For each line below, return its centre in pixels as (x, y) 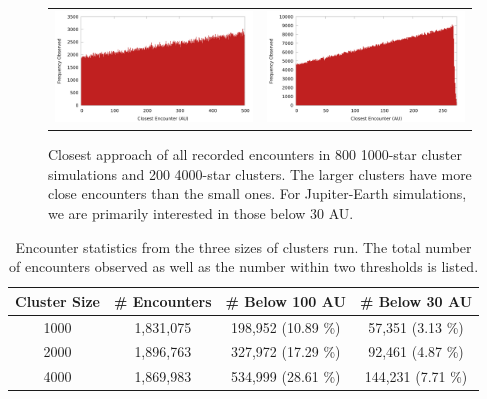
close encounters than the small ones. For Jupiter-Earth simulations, (257, 193)
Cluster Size (57, 300)
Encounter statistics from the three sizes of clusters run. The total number (243, 246)
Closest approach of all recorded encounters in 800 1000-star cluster (255, 154)
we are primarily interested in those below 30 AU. (201, 213)
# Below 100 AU (285, 300)
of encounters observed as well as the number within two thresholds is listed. (244, 266)
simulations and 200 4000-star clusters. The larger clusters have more (260, 173)
